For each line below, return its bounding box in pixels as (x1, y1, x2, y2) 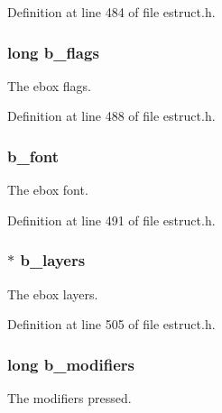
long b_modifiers (7, 353, 134, 375)
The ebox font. (7, 180, 88, 199)
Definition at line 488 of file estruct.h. (7, 106, 216, 125)
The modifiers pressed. (7, 389, 132, 408)
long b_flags (7, 41, 99, 63)
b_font (7, 144, 60, 167)
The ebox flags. (7, 76, 92, 95)
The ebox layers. (7, 284, 98, 303)
